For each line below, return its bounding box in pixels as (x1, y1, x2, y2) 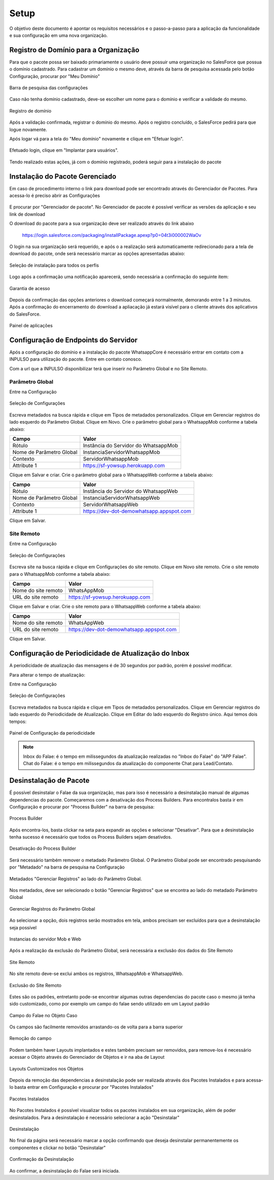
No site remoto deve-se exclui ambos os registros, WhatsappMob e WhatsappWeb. (9, 970, 184, 977)
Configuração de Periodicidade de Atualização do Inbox (9, 649, 190, 658)
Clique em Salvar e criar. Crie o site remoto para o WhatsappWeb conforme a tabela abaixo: (9, 604, 201, 609)
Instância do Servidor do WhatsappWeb (83, 488, 178, 495)
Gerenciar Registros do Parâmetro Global (9, 906, 95, 912)
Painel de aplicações (9, 323, 53, 329)
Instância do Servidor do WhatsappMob (83, 442, 179, 449)
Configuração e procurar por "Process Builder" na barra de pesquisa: (9, 804, 155, 810)
